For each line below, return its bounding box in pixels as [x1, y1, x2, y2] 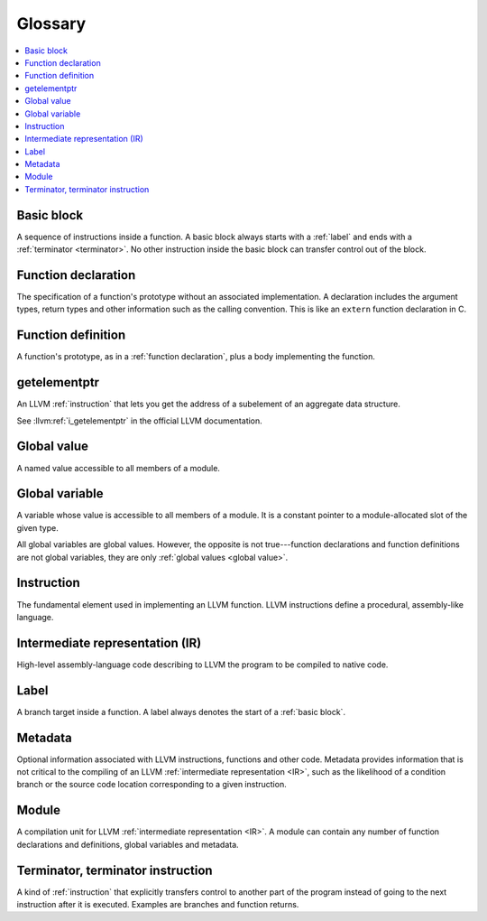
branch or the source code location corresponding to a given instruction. [16, 779, 288, 790]
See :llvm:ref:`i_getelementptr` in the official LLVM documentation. [16, 415, 263, 426]
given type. [16, 522, 59, 533]
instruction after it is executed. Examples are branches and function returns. [16, 899, 299, 910]
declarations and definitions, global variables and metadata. [16, 839, 239, 850]
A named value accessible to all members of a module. [16, 462, 221, 473]
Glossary [16, 14, 87, 33]
